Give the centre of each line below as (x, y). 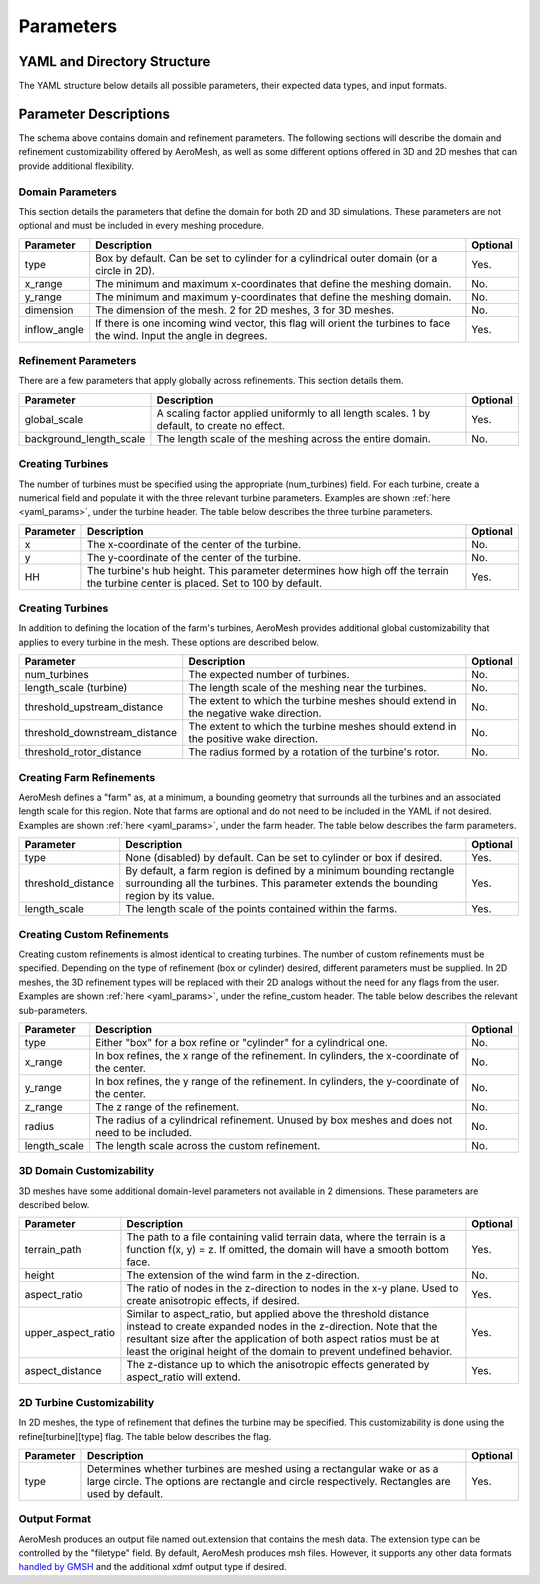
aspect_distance (63, 1371)
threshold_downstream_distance (101, 733)
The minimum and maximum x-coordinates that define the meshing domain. (273, 283)
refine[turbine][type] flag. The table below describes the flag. (145, 1436)
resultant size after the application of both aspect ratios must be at (283, 1339)
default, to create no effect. (220, 425)
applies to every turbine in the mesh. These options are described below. (169, 642)
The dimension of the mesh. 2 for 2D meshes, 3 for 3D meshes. (245, 310)
